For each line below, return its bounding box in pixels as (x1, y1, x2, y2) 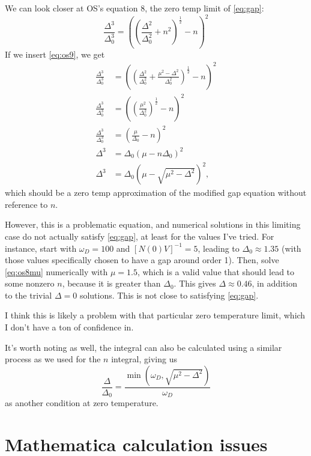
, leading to (198, 242, 240, 254)
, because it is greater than (62, 277, 161, 290)
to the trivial (5, 288, 52, 301)
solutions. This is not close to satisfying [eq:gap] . (79, 288, 259, 301)
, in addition (252, 277, 298, 290)
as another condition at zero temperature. (5, 397, 159, 409)
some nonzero (5, 277, 55, 290)
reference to (5, 198, 48, 210)
